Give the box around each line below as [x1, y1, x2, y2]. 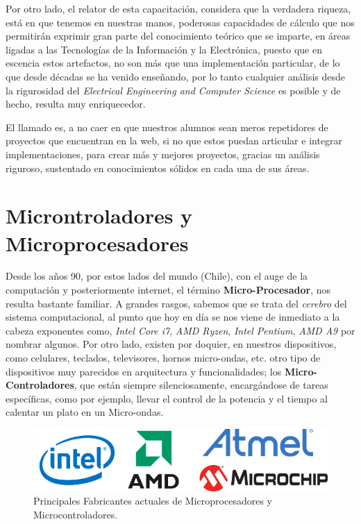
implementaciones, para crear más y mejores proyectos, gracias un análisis [6, 146, 320, 161]
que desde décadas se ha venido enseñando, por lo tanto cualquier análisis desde [6, 69, 346, 83]
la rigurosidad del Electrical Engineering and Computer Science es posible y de [6, 83, 341, 97]
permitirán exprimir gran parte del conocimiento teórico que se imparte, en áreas [6, 28, 351, 43]
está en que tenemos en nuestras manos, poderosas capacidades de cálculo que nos [6, 15, 355, 29]
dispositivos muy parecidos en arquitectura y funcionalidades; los [6, 364, 282, 378]
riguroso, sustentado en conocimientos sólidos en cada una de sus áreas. [6, 160, 310, 175]
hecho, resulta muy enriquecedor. [6, 96, 146, 111]
